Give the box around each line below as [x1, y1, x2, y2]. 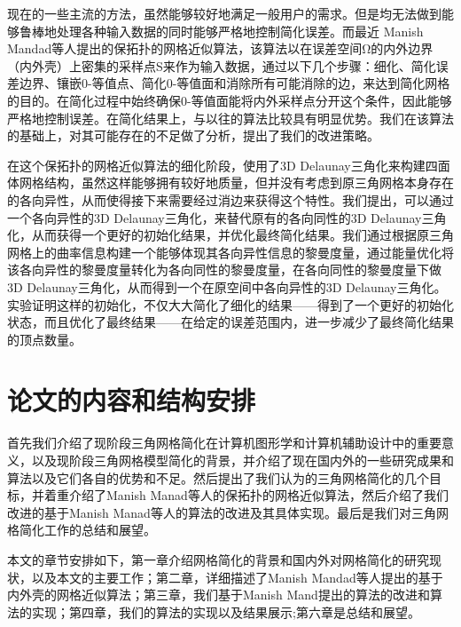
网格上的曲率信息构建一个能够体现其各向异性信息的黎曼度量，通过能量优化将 [7, 242, 454, 261]
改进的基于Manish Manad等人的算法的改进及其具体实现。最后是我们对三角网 [7, 503, 449, 521]
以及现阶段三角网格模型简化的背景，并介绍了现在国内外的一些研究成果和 [31, 451, 454, 469]
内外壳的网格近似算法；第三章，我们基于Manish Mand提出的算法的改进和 [7, 585, 430, 604]
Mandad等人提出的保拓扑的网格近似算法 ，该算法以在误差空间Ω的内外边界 [7, 39, 434, 58]
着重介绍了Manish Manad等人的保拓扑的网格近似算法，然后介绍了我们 [43, 486, 449, 504]
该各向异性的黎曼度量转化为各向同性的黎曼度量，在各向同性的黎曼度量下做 [7, 260, 441, 279]
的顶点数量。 [7, 329, 82, 348]
